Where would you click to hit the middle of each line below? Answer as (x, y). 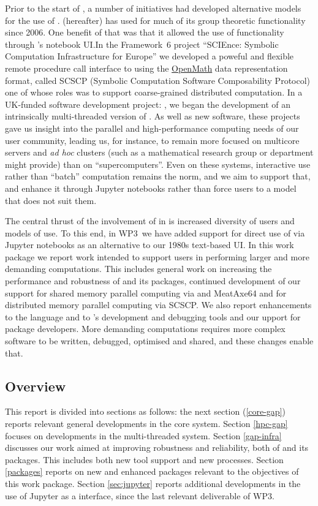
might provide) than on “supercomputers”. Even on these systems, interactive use (158, 164)
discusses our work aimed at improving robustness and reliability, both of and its (157, 447)
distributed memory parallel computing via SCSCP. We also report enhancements (158, 305)
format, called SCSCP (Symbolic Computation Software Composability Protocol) (158, 80)
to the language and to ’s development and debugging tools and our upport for (153, 316)
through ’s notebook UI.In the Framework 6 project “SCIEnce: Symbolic (142, 44)
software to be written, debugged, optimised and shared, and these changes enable (159, 341)
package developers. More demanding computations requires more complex (145, 329)
